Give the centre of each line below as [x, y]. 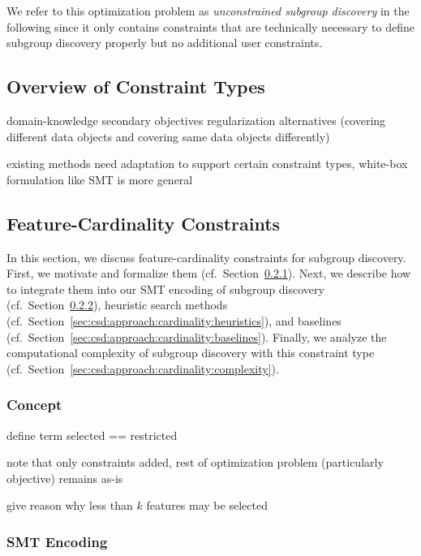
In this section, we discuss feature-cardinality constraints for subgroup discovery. [206, 257]
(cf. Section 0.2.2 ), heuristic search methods [117, 305]
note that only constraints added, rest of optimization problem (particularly [195, 462]
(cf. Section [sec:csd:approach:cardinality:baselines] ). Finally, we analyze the [197, 336]
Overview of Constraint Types [136, 86]
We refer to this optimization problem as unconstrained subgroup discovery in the [208, 11]
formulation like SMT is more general [100, 179]
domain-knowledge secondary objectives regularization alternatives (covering [196, 120]
